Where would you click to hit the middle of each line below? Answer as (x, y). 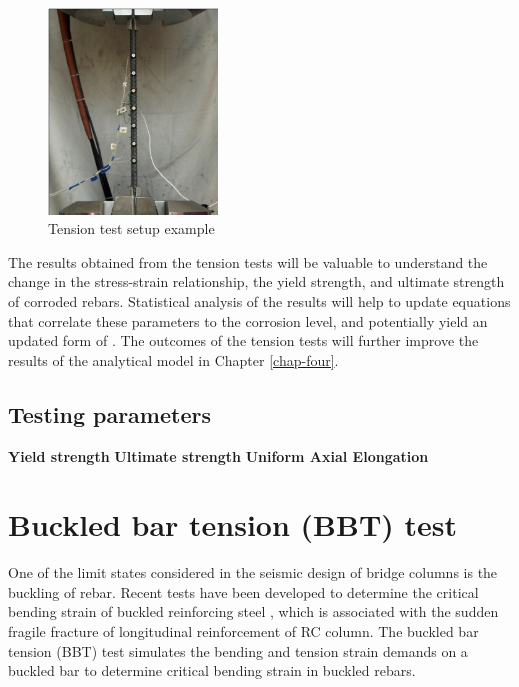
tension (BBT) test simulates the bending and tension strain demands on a (238, 650)
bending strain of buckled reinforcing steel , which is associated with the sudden (253, 611)
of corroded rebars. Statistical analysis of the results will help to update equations (259, 300)
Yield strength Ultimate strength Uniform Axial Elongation (218, 455)
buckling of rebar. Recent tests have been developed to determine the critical (243, 591)
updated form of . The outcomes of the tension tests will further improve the (243, 340)
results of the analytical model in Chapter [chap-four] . (173, 359)
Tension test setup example (131, 228)
